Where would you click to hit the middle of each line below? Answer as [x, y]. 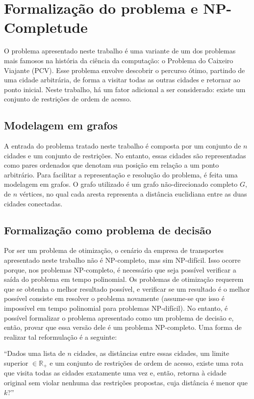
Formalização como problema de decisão [108, 230]
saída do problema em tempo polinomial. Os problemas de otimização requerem [124, 279]
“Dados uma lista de [35, 353]
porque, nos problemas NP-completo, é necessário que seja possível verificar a [120, 269]
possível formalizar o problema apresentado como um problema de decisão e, [119, 317]
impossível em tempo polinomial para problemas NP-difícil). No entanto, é [116, 308]
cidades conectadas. [33, 203]
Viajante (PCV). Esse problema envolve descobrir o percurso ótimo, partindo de [125, 70]
